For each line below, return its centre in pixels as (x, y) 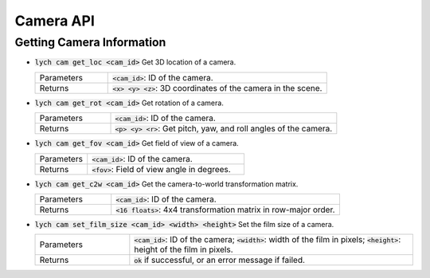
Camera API (55, 21)
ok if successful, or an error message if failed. (220, 260)
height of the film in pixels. (184, 249)
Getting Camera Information (90, 42)
